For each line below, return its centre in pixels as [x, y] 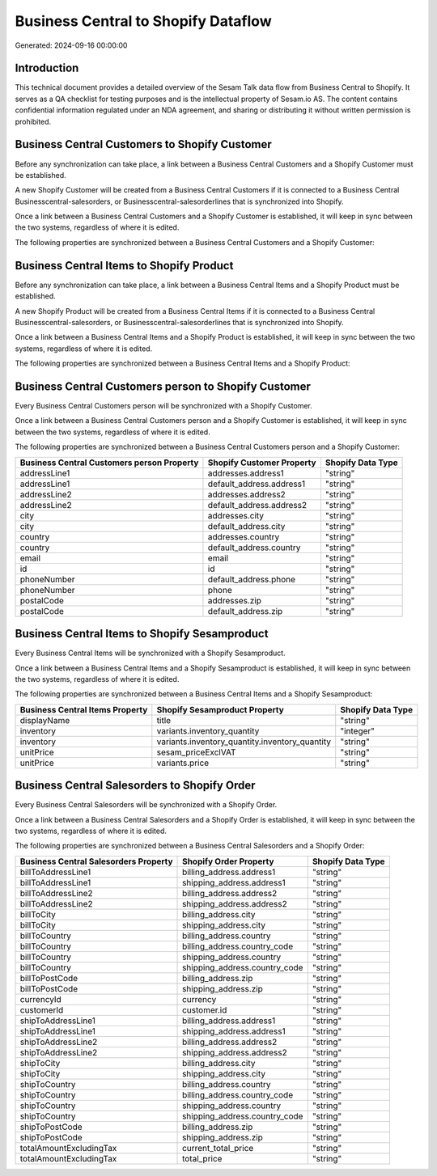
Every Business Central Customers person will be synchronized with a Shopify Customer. [164, 406]
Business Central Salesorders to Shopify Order [135, 786]
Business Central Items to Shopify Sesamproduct [142, 634]
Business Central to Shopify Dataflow [143, 21]
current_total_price [218, 1148]
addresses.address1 [246, 473]
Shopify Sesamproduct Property [221, 709]
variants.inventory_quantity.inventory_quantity [244, 742]
